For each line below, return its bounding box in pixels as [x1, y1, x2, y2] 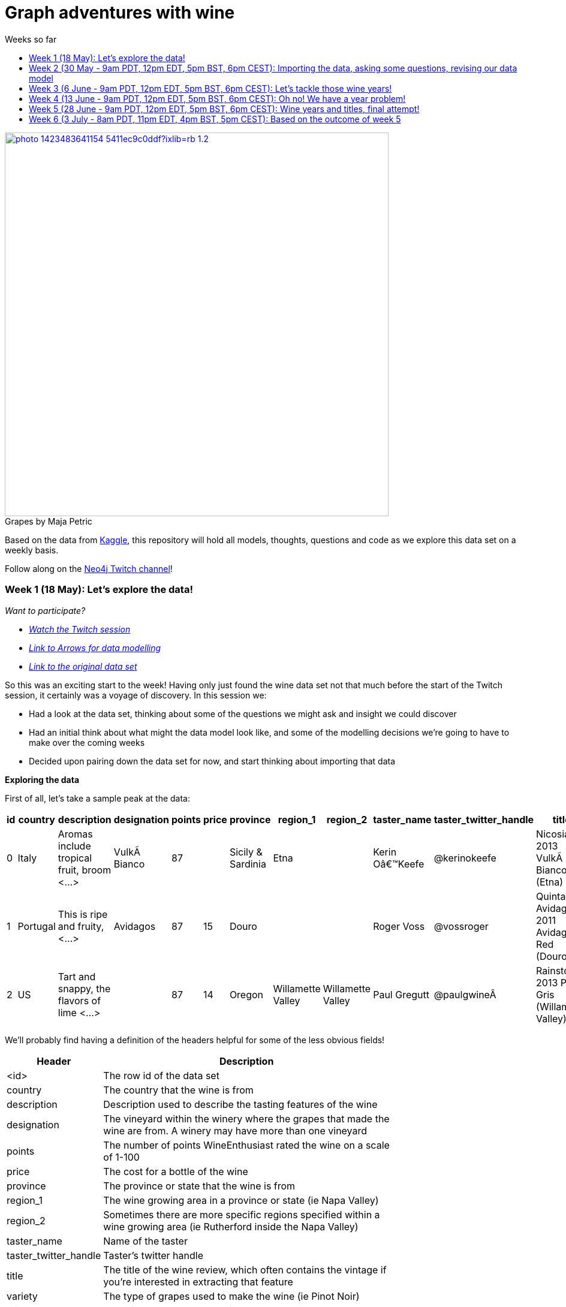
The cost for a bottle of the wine [103, 1165, 248, 1177]
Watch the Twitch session [29, 624, 131, 634]
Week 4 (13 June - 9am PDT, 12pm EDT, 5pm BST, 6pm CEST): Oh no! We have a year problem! [29, 93, 406, 104]
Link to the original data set [29, 661, 137, 671]
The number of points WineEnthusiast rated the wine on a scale [103, 1139, 390, 1151]
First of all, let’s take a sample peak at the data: [5, 793, 191, 803]
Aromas [58, 827, 93, 840]
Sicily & [229, 845, 263, 858]
